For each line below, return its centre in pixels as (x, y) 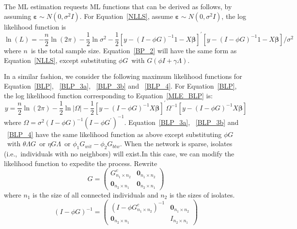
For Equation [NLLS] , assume (128, 16)
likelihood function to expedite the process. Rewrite (81, 163)
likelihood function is (35, 26)
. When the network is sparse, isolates (176, 144)
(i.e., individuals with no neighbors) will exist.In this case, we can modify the (119, 154)
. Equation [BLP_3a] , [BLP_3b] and (181, 122)
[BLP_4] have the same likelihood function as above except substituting (115, 134)
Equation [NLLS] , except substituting (60, 60)
